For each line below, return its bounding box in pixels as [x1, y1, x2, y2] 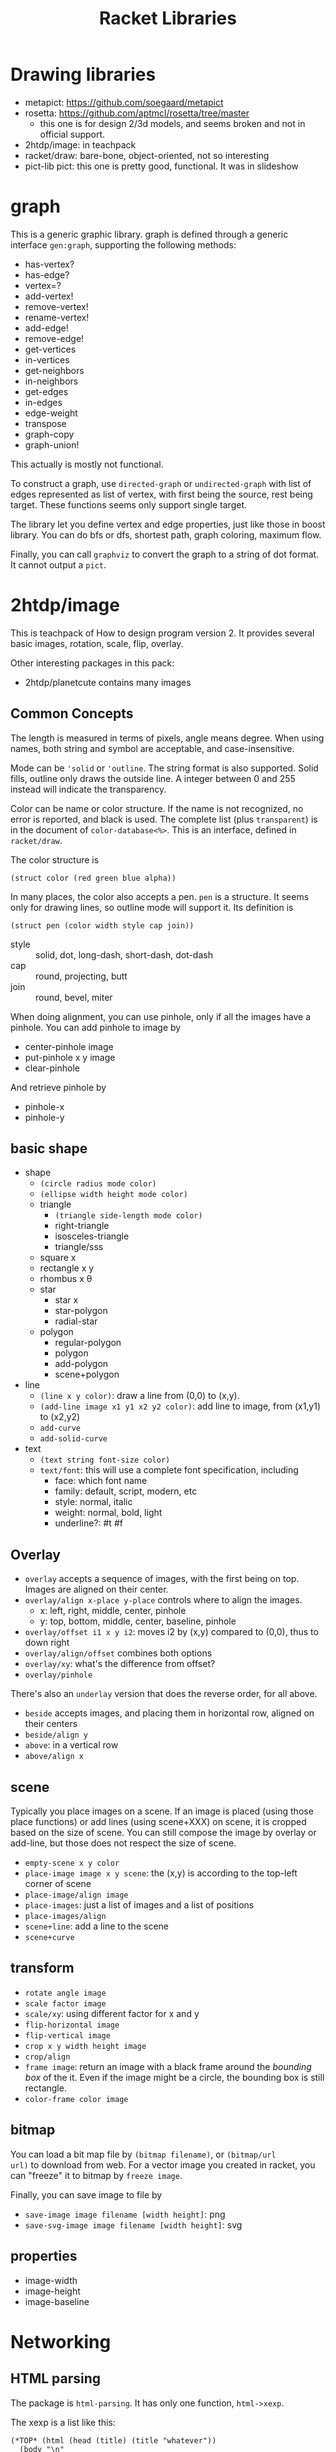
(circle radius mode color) [39, 1179, 157, 1189]
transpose [24, 417, 67, 429]
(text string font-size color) [39, 1455, 171, 1466]
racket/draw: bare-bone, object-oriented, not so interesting [24, 149, 270, 161]
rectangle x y [39, 1262, 95, 1274]
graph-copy [24, 428, 75, 440]
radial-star [54, 1315, 98, 1327]
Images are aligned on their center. [24, 1583, 169, 1596]
